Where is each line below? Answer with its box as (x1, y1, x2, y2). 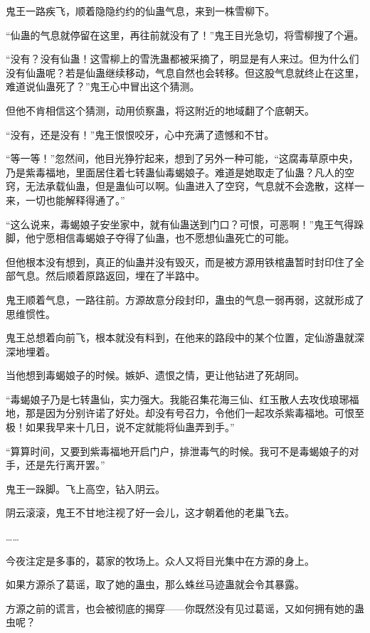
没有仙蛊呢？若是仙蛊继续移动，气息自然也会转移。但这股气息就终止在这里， (6, 65, 364, 80)
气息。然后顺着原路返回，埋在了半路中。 (15, 268, 205, 283)
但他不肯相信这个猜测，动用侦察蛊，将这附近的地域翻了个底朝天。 (6, 102, 314, 117)
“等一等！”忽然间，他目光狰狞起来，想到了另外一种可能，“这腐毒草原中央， (6, 151, 359, 166)
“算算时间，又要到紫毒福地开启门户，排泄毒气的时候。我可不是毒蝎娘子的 (6, 443, 349, 458)
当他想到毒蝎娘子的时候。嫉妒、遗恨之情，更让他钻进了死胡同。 (6, 368, 305, 383)
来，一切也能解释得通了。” (6, 192, 125, 207)
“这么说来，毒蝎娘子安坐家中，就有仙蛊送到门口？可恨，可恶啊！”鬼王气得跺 (6, 216, 364, 231)
